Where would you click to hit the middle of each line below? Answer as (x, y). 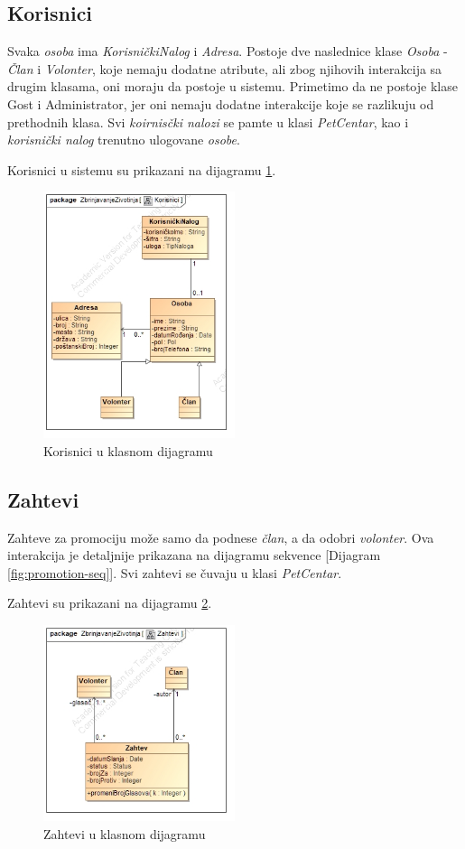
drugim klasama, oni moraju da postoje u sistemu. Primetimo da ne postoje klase (232, 86)
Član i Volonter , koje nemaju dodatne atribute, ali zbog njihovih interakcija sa (225, 68)
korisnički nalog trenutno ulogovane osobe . (124, 140)
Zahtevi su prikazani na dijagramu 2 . (110, 603)
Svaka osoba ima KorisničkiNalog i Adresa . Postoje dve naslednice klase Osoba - (228, 51)
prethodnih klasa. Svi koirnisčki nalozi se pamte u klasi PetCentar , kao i (208, 121)
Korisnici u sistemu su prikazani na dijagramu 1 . (142, 169)
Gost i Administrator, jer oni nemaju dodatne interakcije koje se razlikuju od (221, 103)
